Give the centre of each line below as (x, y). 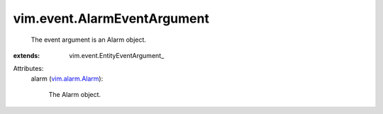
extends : (27, 55)
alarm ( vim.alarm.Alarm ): (67, 79)
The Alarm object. (75, 95)
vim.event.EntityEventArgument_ (117, 55)
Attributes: (28, 69)
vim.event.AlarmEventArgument (111, 18)
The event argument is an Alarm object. (89, 40)
